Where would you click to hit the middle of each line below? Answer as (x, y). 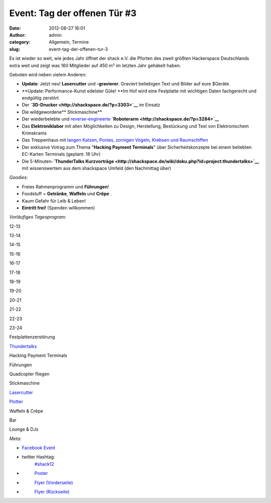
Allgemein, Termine (69, 42)
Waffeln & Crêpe (26, 411)
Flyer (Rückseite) (52, 492)
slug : (15, 49)
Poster (41, 473)
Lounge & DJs (24, 429)
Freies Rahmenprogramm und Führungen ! (65, 186)
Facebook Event (38, 448)
